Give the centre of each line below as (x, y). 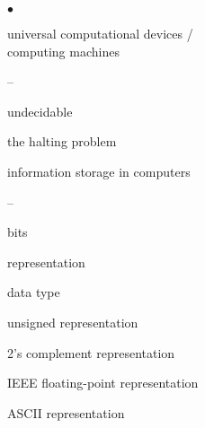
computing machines (63, 51)
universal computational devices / (100, 33)
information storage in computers (99, 171)
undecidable (40, 111)
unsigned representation (73, 322)
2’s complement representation (91, 352)
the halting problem (62, 141)
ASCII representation (66, 412)
